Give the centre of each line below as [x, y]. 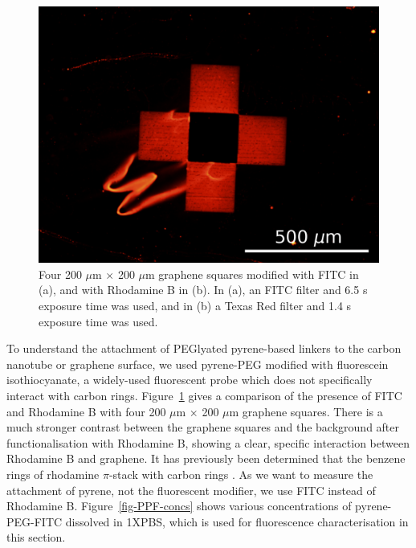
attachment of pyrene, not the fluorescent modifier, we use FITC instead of [191, 490]
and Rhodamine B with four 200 [86, 411]
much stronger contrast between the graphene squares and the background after [203, 427]
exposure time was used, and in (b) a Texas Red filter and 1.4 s [195, 306]
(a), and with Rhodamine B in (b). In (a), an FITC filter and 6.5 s [203, 290]
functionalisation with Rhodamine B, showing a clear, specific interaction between [208, 442]
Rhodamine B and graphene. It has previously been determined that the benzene [206, 458]
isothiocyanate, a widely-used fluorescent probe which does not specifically [190, 380]
